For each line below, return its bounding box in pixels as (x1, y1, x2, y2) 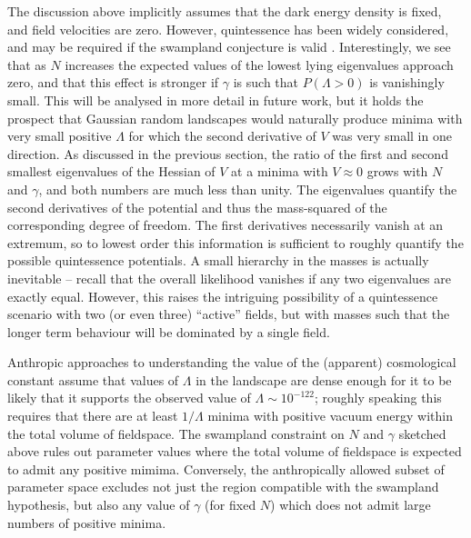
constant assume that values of (7, 370, 179, 389)
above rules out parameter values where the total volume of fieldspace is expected (7, 442, 462, 461)
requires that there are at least (7, 406, 178, 425)
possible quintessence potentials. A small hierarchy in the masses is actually (7, 251, 429, 270)
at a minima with (231, 162, 328, 181)
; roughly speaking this (314, 388, 442, 407)
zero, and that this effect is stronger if (7, 73, 219, 92)
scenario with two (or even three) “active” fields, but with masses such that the (7, 304, 450, 324)
